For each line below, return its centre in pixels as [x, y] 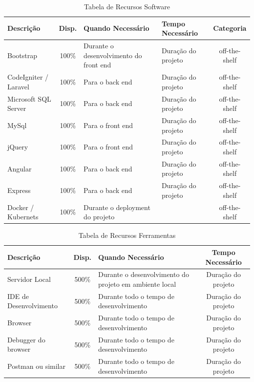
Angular [20, 168]
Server [17, 108]
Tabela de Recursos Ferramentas [127, 235]
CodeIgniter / [28, 77]
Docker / [21, 207]
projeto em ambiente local [137, 284]
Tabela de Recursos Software [127, 6]
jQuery [18, 147]
